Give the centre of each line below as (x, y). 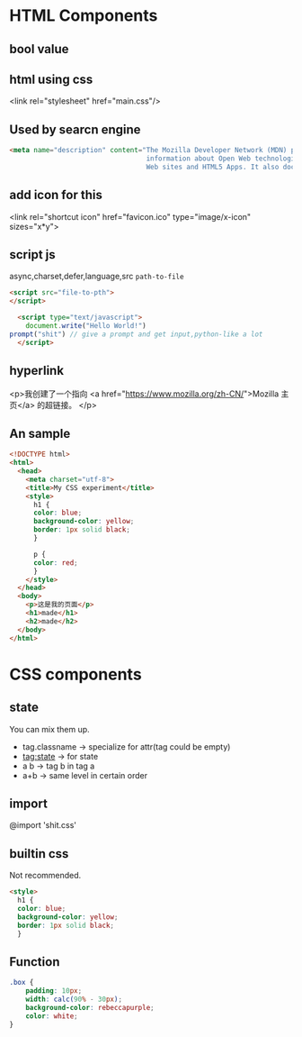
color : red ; (55, 563)
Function (35, 962)
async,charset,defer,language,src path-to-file (97, 277)
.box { (22, 983)
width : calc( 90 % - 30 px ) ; (74, 1000)
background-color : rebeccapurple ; (90, 1007)
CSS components (75, 674)
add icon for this (56, 195)
